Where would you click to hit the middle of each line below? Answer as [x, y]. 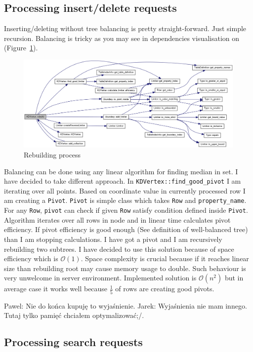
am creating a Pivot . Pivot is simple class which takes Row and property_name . [125, 200]
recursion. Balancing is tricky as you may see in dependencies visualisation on [122, 38]
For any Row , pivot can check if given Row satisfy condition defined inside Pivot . [126, 210]
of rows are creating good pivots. [165, 289]
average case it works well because [56, 289]
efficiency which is [31, 258]
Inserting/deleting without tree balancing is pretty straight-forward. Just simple [125, 28]
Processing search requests [73, 342]
